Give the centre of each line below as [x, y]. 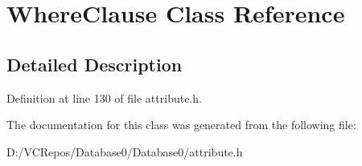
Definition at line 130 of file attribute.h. [104, 97]
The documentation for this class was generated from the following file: [181, 125]
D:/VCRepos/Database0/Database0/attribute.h [125, 151]
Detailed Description [95, 64]
